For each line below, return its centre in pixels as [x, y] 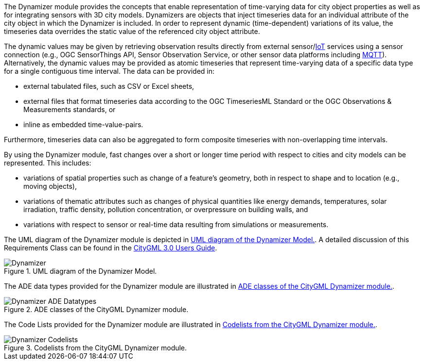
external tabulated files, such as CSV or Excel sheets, [109, 86]
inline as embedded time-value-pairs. [83, 124]
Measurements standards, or [70, 109]
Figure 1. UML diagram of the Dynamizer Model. [80, 271]
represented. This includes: [48, 163]
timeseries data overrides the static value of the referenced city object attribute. [132, 31]
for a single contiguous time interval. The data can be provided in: [109, 71]
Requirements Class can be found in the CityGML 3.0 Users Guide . [111, 248]
